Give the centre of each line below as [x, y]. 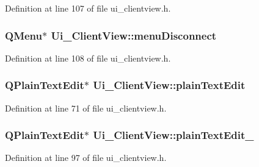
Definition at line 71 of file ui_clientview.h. [86, 108]
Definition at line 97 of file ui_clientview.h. [86, 158]
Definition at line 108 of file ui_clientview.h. [88, 58]
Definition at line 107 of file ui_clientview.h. [88, 8]
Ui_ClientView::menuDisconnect [134, 35]
